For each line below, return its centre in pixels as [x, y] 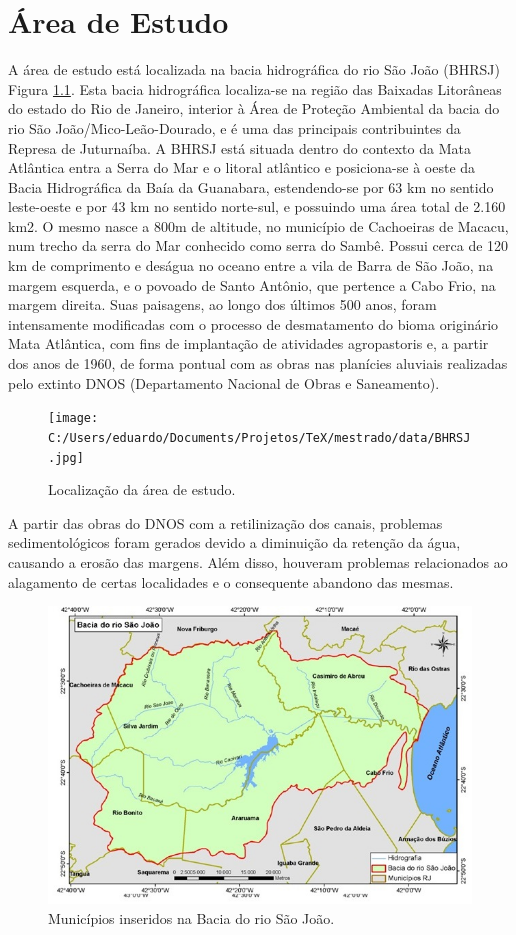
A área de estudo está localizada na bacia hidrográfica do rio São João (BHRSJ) [254, 69]
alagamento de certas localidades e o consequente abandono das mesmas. [231, 581]
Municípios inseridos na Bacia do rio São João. [191, 917]
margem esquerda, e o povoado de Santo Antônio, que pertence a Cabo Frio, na [252, 284]
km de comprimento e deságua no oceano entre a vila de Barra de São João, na [251, 265]
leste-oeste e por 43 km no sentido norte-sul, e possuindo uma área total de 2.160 [257, 206]
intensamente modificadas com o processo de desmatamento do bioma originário [253, 323]
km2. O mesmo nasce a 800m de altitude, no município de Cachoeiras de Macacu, [258, 225]
